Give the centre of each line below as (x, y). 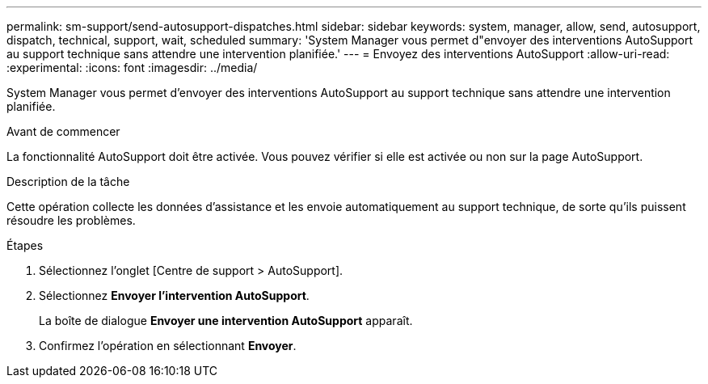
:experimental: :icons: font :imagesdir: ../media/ (132, 68)
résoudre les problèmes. (71, 220)
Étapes (25, 245)
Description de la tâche (68, 181)
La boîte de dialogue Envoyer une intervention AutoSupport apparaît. (226, 321)
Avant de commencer (63, 131)
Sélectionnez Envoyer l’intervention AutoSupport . (174, 295)
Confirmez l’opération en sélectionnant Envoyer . (168, 346)
